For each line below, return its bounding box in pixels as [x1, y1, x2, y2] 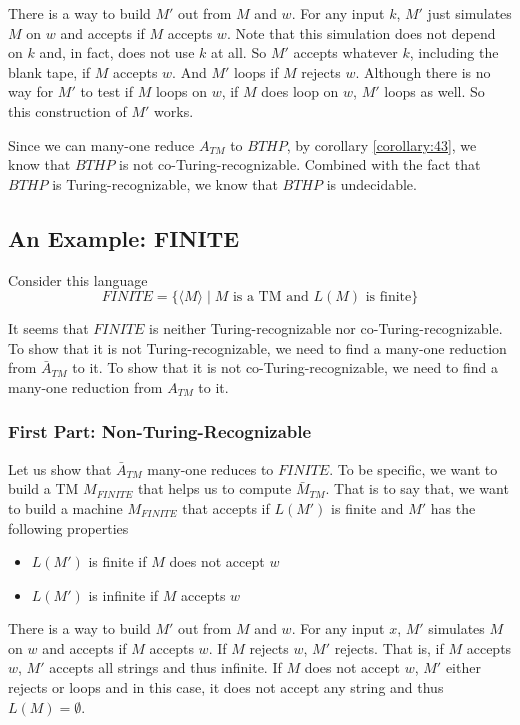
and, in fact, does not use [39, 42, 195, 63]
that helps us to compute [137, 478, 292, 499]
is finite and [331, 497, 404, 518]
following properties [8, 517, 129, 538]
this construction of [8, 100, 127, 121]
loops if [234, 61, 279, 82]
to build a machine [8, 497, 123, 518]
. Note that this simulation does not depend [226, 22, 496, 43]
